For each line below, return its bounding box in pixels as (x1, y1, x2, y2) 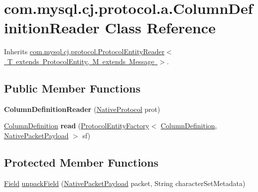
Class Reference (105, 17, 216, 38)
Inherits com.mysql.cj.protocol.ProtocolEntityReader (4, 46, 165, 57)
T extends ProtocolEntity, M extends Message (7, 56, 154, 66)
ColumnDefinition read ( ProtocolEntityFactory (4, 120, 149, 131)
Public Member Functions (4, 80, 140, 96)
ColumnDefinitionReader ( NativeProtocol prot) (4, 103, 160, 114)
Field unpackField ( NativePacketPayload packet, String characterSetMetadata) (4, 178, 246, 188)
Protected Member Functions (4, 154, 159, 170)
